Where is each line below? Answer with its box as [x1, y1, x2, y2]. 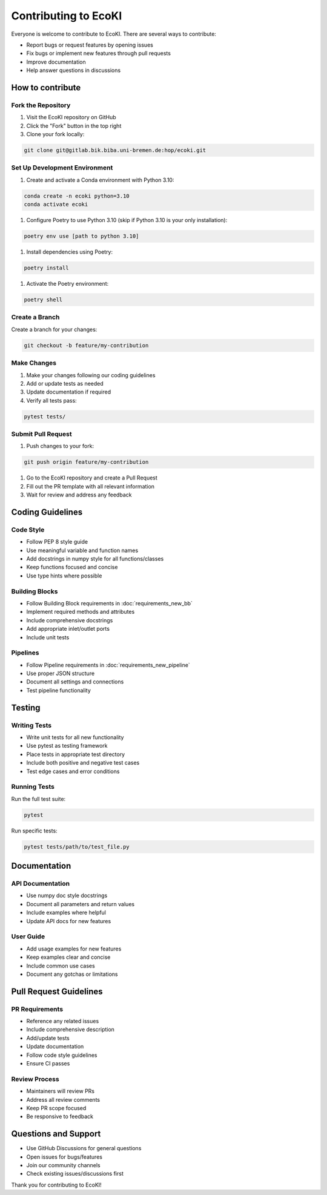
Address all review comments [26, 1096, 100, 1103]
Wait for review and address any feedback [26, 491, 132, 499]
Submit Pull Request [11, 430, 72, 438]
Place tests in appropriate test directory [26, 751, 125, 758]
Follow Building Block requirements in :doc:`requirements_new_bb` [26, 600, 193, 607]
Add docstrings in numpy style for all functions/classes [26, 555, 164, 562]
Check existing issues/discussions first [26, 1170, 124, 1177]
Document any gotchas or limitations [26, 970, 118, 978]
